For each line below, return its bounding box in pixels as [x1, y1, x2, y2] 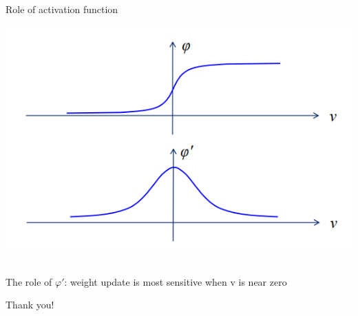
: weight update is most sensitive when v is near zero [64, 274, 287, 288]
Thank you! [6, 297, 54, 312]
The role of [6, 274, 52, 288]
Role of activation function [6, 2, 118, 16]
